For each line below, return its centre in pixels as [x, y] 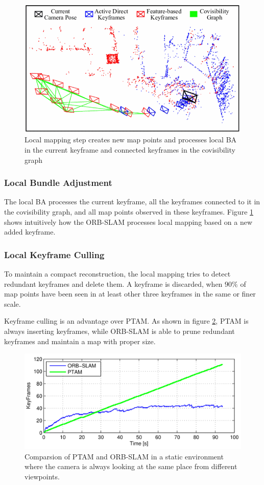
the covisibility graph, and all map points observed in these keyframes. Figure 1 [129, 211]
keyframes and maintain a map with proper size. [80, 341]
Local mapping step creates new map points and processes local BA [131, 140]
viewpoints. [42, 477]
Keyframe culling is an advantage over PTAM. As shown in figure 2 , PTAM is [126, 321]
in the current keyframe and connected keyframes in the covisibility [130, 149]
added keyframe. [30, 232]
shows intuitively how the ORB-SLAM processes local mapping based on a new [128, 222]
